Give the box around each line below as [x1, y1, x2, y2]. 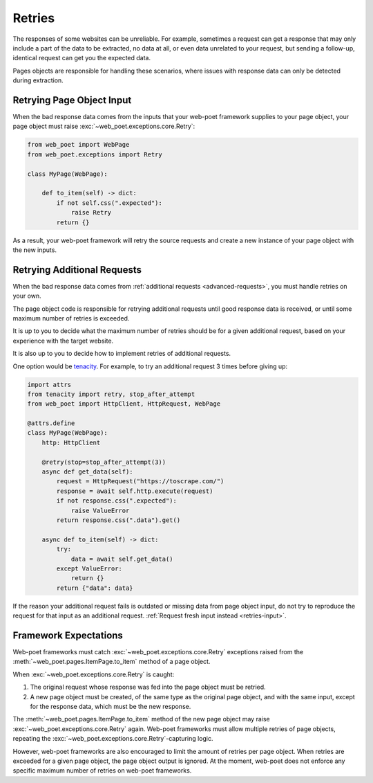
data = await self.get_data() [70, 555, 173, 563]
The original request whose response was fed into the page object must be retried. [30, 683, 266, 692]
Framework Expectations [12, 629, 124, 641]
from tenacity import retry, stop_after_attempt [27, 390, 195, 398]
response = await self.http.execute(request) [56, 487, 213, 495]
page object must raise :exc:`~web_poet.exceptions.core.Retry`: [12, 122, 195, 131]
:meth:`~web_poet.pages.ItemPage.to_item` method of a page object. [12, 658, 211, 666]
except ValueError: [56, 564, 122, 573]
